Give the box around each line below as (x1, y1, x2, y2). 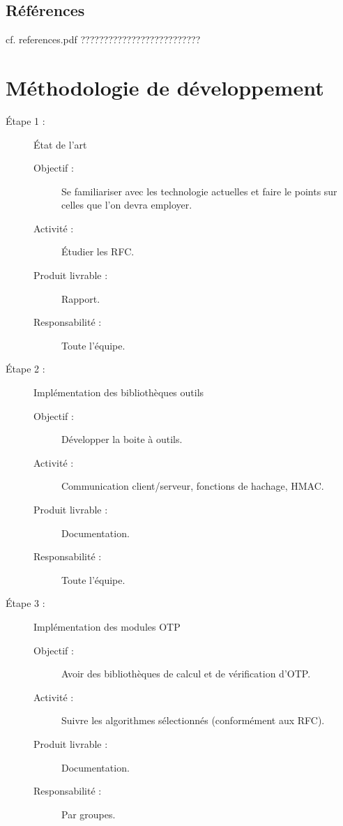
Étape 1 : (6, 113, 45, 128)
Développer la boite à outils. (61, 432, 183, 446)
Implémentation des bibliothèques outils (33, 385, 204, 400)
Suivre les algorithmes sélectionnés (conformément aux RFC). (61, 713, 325, 728)
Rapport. (61, 291, 100, 306)
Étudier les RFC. (61, 244, 135, 259)
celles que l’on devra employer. (61, 197, 192, 212)
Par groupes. (61, 806, 116, 821)
